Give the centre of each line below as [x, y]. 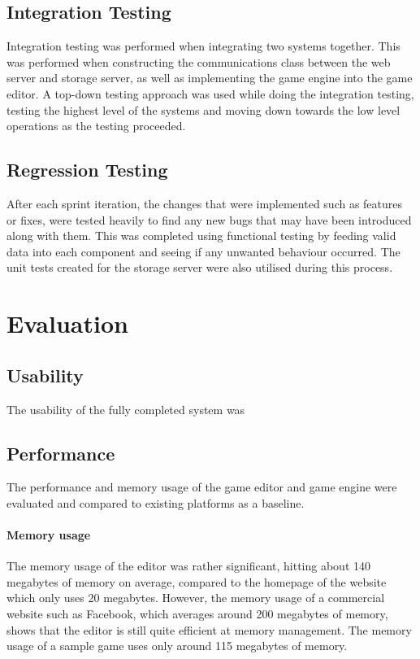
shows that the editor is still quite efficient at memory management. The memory [209, 629]
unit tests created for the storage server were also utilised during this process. [200, 267]
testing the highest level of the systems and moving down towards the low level [204, 109]
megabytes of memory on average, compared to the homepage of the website [197, 581]
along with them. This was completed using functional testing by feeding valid [201, 236]
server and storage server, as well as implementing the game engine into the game [210, 78]
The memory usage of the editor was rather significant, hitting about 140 [188, 566]
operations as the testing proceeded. [96, 126]
